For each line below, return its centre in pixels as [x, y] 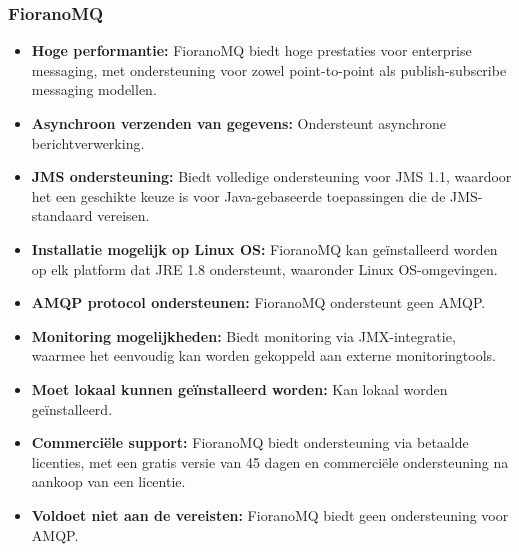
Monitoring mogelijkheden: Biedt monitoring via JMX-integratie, [243, 335]
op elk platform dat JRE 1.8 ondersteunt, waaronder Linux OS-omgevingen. [264, 268]
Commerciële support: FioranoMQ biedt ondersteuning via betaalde [250, 442]
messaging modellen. [94, 89]
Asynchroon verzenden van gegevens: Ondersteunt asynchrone [238, 123]
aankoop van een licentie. [108, 481]
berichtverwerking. [88, 142]
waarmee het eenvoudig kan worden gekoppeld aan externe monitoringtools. [263, 355]
